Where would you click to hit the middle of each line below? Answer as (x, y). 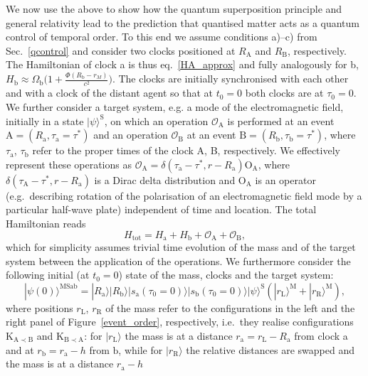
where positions (40, 307)
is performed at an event (281, 120)
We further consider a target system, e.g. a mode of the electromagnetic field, (175, 107)
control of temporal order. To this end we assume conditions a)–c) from (162, 37)
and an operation (131, 135)
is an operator (285, 179)
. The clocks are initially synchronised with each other (230, 79)
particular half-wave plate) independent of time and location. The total (161, 209)
